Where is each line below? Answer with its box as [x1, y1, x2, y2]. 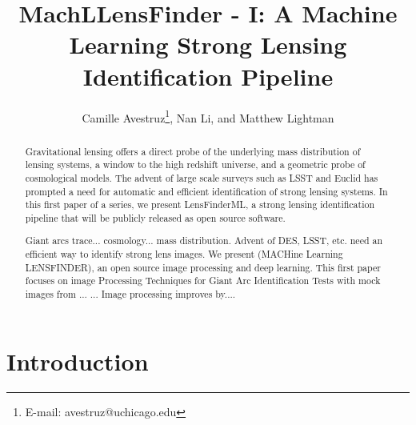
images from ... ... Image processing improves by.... [25, 287, 236, 300]
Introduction [6, 344, 149, 377]
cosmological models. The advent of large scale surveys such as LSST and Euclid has [25, 170, 378, 184]
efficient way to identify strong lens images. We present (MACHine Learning [25, 247, 343, 261]
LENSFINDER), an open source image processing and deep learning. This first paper [25, 260, 381, 274]
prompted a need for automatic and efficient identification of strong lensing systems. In [25, 184, 388, 198]
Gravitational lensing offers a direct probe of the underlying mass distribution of [25, 144, 361, 158]
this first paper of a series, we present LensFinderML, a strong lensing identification [25, 198, 375, 211]
